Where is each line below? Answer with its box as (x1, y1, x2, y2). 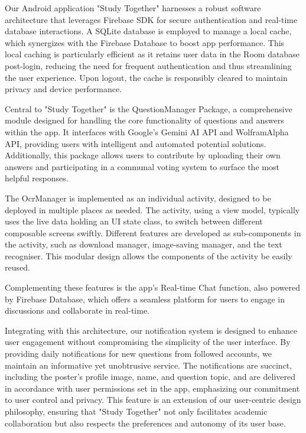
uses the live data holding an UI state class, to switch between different (5, 215, 263, 227)
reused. (5, 261, 30, 274)
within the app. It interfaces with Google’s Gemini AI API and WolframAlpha (5, 125, 289, 138)
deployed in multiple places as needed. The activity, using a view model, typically (5, 203, 300, 216)
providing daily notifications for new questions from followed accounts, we (5, 347, 272, 360)
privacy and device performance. (5, 83, 122, 95)
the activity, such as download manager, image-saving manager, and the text (5, 238, 282, 250)
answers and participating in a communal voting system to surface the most (5, 160, 279, 172)
